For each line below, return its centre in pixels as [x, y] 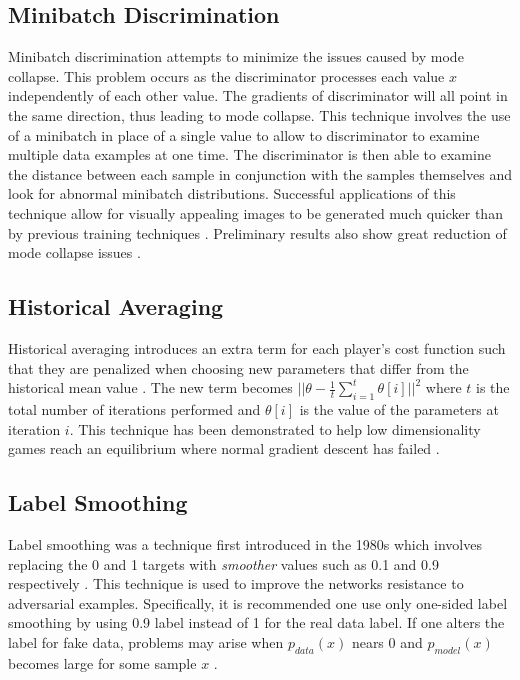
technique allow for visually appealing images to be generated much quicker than [255, 212]
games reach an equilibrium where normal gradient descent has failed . [224, 448]
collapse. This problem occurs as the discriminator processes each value [226, 75]
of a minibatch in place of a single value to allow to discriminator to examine [244, 134]
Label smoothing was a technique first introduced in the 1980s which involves [245, 543]
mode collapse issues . [74, 252]
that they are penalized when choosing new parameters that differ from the [238, 367]
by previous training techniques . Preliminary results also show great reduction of [257, 232]
